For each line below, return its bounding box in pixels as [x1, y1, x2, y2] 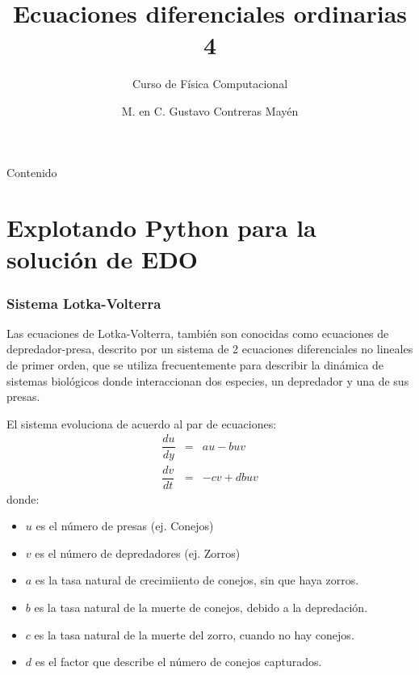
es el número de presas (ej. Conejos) [36, 517, 214, 534]
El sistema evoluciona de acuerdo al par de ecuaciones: [6, 415, 277, 432]
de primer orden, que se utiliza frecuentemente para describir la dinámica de [6, 356, 384, 373]
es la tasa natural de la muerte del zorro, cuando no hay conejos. [34, 626, 354, 643]
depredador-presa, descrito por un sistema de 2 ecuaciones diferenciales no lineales [6, 340, 413, 357]
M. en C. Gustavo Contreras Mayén [121, 102, 299, 119]
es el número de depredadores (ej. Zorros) [35, 544, 241, 561]
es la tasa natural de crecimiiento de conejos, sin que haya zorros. [35, 572, 359, 589]
